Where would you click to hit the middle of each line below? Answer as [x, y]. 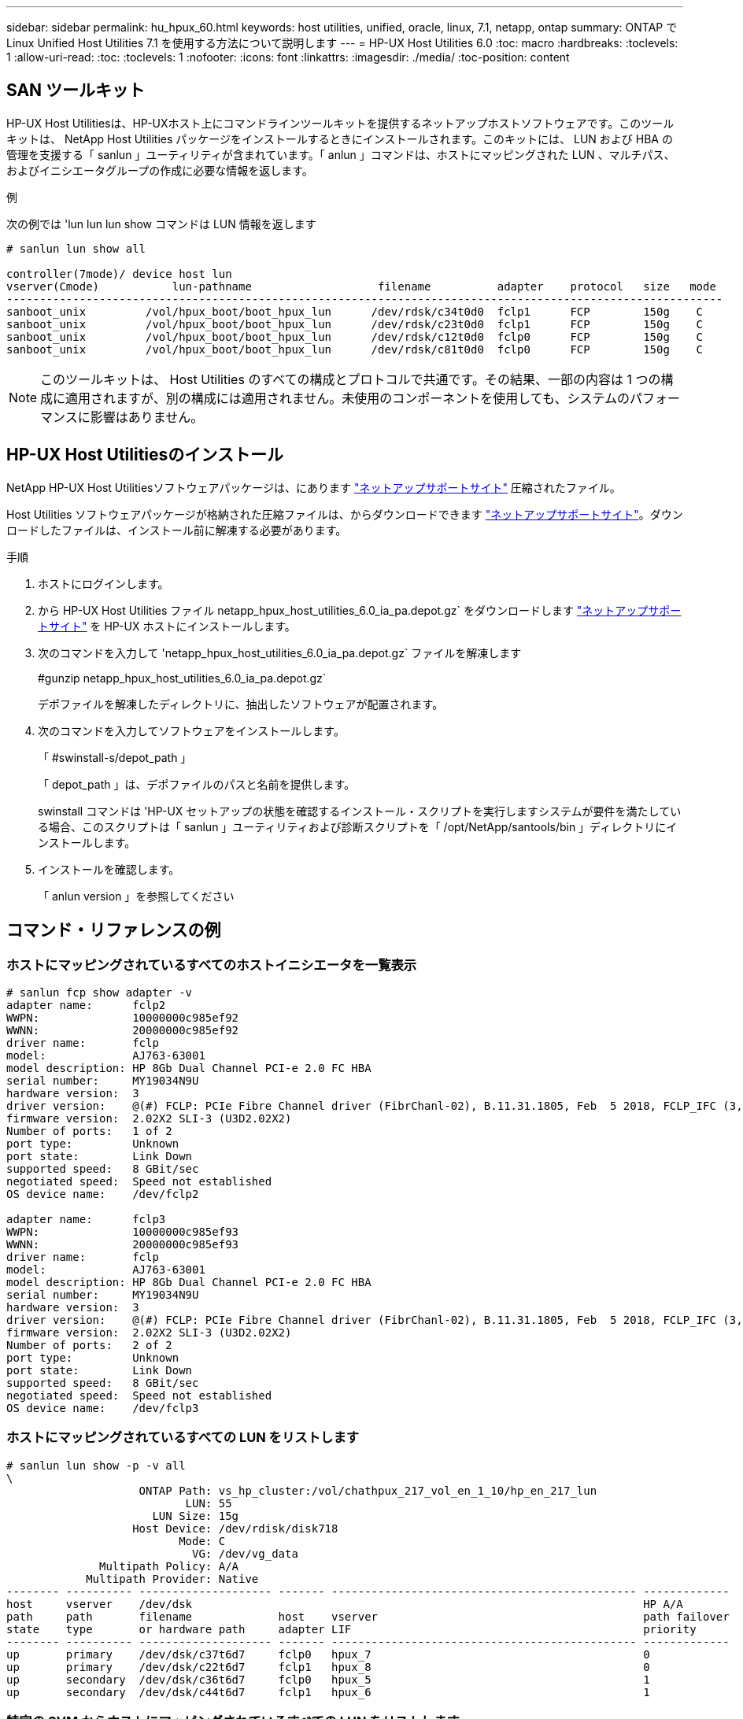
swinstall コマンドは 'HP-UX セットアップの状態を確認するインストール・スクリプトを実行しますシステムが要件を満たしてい [360, 811]
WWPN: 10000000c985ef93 [123, 1231]
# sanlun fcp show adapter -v [100, 992]
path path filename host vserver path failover [368, 1616]
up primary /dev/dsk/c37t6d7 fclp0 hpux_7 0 [328, 1654]
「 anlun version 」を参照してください [136, 896]
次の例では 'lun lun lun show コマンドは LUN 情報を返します [161, 224]
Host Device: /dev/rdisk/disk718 [235, 1528]
